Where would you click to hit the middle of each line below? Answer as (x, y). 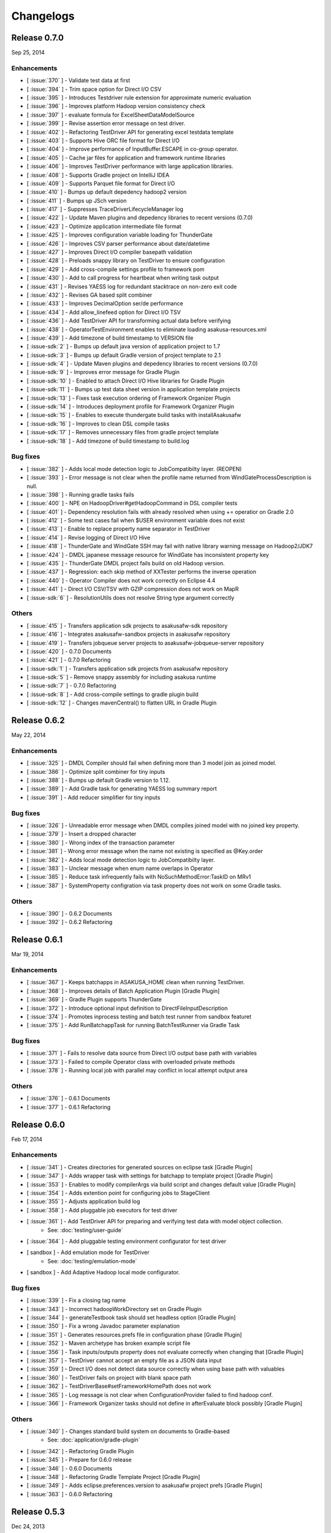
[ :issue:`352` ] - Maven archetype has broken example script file (108, 1344)
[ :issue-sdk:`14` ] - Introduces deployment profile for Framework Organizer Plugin (131, 407)
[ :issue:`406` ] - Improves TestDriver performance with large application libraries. (130, 166)
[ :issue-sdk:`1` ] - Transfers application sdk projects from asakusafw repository (127, 668)
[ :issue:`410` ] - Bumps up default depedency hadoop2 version (107, 192)
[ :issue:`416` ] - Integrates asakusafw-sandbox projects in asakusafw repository (128, 634)
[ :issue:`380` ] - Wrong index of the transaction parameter (101, 843)
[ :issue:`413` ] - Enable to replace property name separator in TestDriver (119, 529)
